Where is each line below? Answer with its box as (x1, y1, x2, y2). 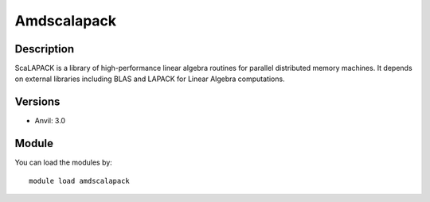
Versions (14, 95, 61, 109)
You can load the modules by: (14, 157, 113, 167)
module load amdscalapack (29, 176, 131, 185)
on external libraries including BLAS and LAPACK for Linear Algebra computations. (14, 74, 286, 84)
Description (14, 42, 75, 56)
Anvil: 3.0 (34, 116, 66, 126)
